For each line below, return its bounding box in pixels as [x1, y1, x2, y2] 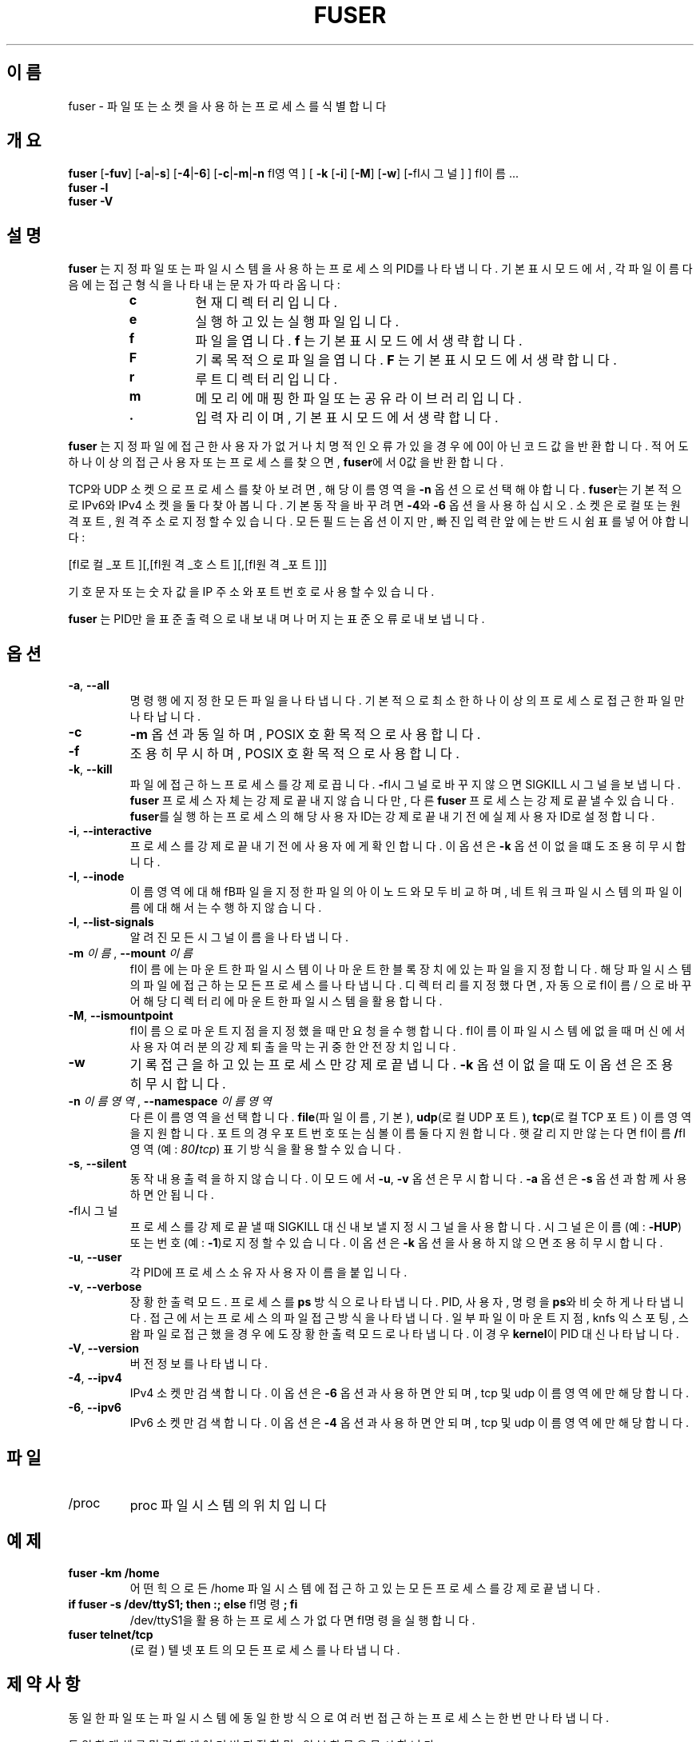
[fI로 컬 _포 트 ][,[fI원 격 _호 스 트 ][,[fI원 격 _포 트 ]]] [68, 557, 328, 572]
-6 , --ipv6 [68, 1400, 121, 1415]
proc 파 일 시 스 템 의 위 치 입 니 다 [129, 1496, 327, 1513]
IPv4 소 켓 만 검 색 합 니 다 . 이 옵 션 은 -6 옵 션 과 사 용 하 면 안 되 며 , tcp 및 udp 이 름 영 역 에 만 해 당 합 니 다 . [129, 1386, 690, 1400]
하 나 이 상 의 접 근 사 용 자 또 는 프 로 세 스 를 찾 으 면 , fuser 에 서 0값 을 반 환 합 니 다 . [68, 455, 504, 469]
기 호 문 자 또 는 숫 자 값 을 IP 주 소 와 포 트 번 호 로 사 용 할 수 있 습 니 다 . [68, 585, 435, 599]
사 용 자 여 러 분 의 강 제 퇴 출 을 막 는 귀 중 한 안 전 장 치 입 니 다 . [129, 1040, 456, 1054]
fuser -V [68, 194, 113, 209]
